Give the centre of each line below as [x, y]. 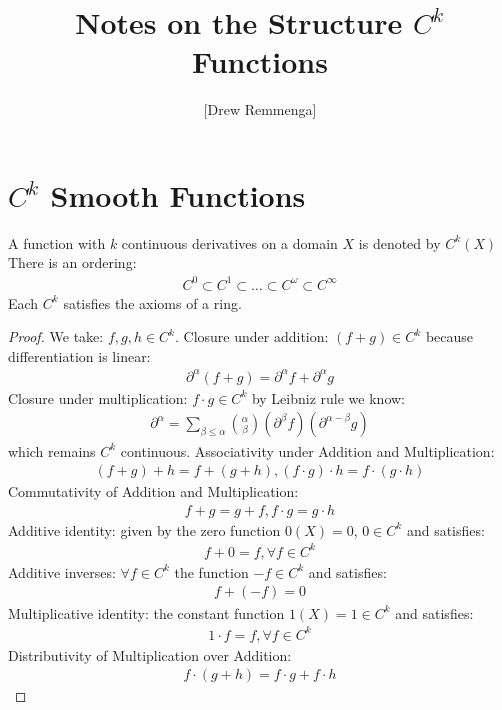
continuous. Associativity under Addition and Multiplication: [307, 450]
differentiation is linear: [79, 355]
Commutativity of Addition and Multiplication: [153, 491]
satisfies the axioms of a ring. [152, 302]
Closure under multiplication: [98, 397]
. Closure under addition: [252, 336]
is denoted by [399, 242]
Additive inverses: [62, 571]
